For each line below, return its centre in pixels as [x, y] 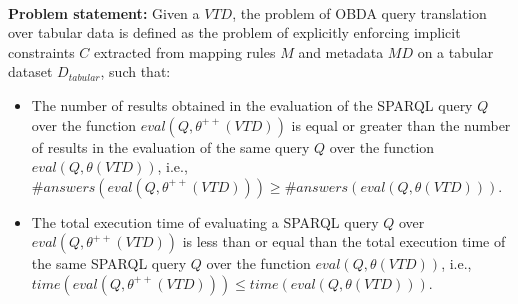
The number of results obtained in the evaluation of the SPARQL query [252, 104]
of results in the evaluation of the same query [170, 146]
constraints [41, 51]
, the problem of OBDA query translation [359, 12]
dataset [30, 71]
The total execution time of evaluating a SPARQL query [205, 221]
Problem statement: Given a [104, 12]
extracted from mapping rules [185, 51]
